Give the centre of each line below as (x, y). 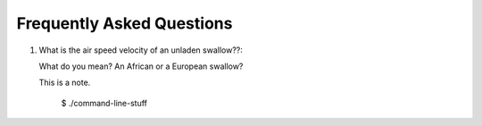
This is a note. (65, 83)
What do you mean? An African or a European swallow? (141, 66)
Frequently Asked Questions (125, 23)
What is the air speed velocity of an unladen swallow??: (141, 50)
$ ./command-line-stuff (104, 103)
